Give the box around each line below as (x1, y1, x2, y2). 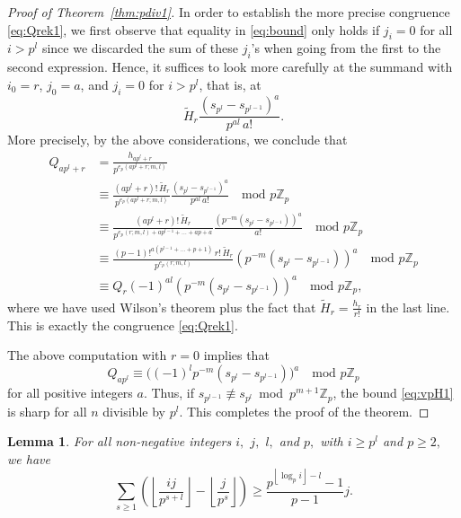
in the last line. (366, 297, 450, 316)
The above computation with (7, 346, 167, 364)
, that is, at (199, 75, 262, 93)
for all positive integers (7, 383, 133, 402)
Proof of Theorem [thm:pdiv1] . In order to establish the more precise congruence (7, 3, 450, 21)
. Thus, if (143, 383, 195, 402)
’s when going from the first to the (251, 39, 441, 57)
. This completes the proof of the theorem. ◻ (179, 401, 430, 420)
